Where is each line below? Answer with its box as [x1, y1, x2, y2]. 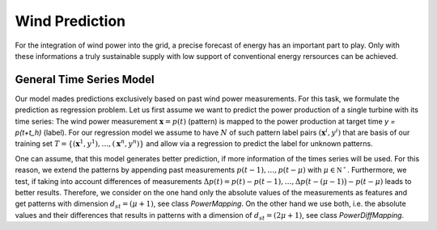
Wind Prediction [15, 12, 126, 30]
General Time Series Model [15, 73, 155, 86]
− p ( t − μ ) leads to [348, 176, 412, 186]
